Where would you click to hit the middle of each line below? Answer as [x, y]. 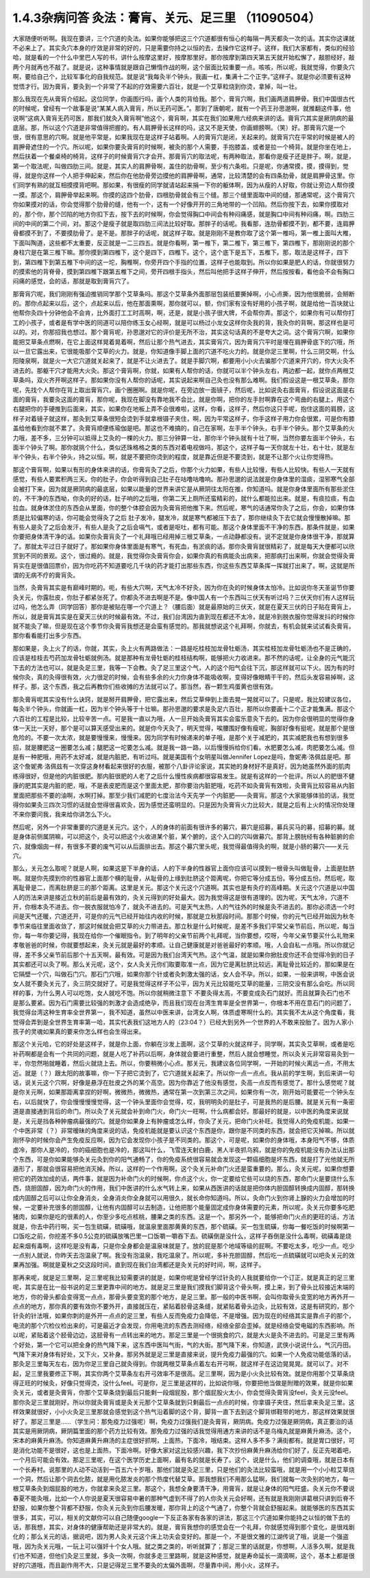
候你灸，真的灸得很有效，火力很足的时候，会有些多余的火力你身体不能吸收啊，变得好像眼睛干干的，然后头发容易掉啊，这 [184, 677]
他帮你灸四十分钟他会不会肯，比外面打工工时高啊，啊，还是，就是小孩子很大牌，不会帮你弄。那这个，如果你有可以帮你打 [184, 313]
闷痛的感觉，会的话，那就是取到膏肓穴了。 [73, 281]
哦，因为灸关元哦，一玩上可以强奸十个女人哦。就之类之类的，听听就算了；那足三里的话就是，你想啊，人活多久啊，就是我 [184, 1546]
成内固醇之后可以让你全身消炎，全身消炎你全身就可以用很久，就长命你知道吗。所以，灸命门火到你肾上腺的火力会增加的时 [184, 1197]
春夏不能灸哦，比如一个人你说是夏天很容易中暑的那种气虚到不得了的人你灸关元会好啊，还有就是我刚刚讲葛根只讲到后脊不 [184, 1498]
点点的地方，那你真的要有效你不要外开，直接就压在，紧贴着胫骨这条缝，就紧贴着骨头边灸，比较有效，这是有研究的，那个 [184, 1306]
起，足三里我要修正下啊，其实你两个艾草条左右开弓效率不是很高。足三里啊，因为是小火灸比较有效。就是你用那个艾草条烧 [184, 1373]
